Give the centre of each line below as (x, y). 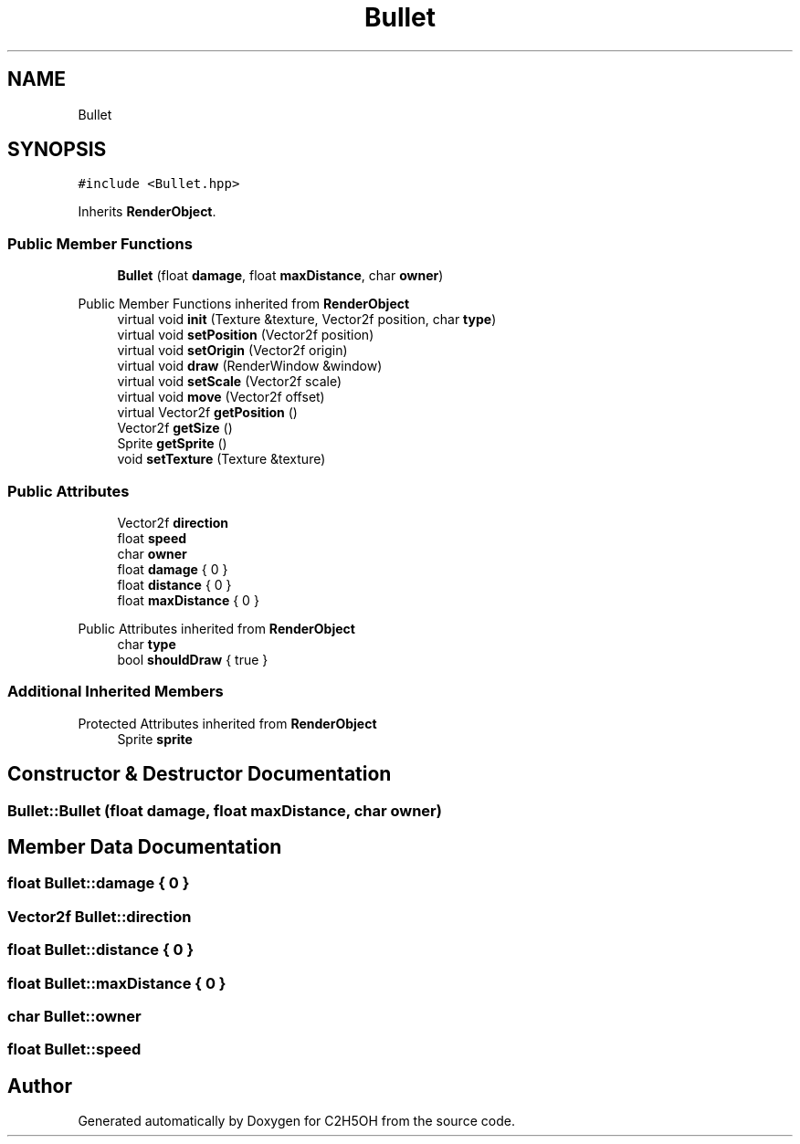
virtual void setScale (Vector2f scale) (230, 382)
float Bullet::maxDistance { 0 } (117, 983)
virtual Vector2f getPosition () (207, 413)
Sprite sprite (155, 739)
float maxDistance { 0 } (188, 600)
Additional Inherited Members (116, 692)
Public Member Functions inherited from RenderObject (244, 304)
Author (40, 1086)
